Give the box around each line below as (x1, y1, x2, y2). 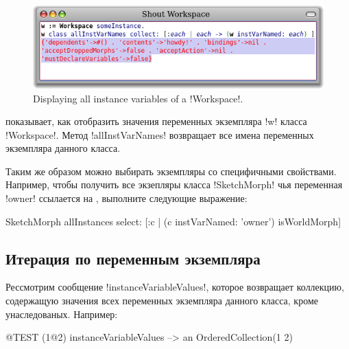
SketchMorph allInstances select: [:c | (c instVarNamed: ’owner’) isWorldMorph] (5, 214, 341, 228)
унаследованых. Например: (5, 306, 118, 321)
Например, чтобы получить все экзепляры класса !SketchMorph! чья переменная (5, 177, 343, 192)
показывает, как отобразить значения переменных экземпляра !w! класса (5, 114, 307, 128)
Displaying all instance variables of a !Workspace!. (33, 91, 243, 105)
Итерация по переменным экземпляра (5, 247, 261, 269)
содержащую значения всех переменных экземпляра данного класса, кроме (5, 293, 318, 308)
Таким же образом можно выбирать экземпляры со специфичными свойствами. (5, 164, 337, 178)
